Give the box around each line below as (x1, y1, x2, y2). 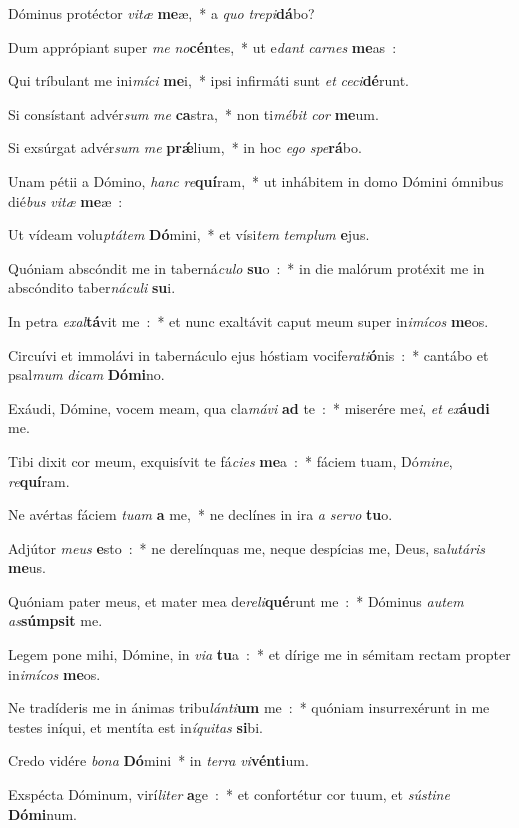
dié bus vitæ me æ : (8, 190, 123, 211)
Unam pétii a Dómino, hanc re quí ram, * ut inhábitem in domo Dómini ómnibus (8, 170, 504, 191)
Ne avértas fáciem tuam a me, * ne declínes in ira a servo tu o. (8, 504, 393, 525)
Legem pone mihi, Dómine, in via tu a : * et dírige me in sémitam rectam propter (8, 644, 511, 665)
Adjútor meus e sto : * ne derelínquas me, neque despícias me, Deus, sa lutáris (8, 537, 486, 558)
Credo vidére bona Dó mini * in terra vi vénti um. (8, 750, 309, 771)
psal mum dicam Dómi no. (8, 364, 165, 385)
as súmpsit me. (8, 610, 103, 631)
